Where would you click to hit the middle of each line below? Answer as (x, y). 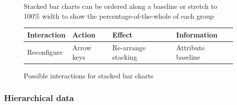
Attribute (190, 47)
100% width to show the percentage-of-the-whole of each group (119, 16)
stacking (125, 57)
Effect (122, 34)
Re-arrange (129, 47)
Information (197, 34)
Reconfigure (45, 52)
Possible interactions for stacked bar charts (89, 76)
